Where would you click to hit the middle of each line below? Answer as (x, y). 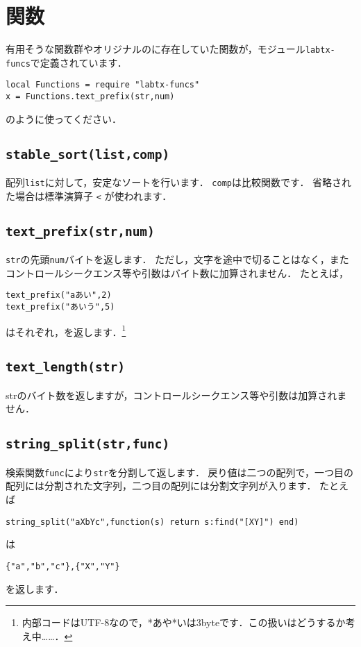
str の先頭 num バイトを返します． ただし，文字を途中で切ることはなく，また (177, 259)
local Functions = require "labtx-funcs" (103, 85)
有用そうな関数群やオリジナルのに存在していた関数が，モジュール (156, 49)
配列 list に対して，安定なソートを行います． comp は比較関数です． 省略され (179, 182)
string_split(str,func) (88, 444)
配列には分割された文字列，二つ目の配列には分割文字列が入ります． (161, 486)
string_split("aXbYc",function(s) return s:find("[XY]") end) (152, 522)
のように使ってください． (64, 118)
